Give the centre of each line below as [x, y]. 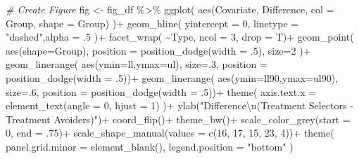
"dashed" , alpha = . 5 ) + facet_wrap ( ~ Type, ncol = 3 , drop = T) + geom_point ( [180, 37]
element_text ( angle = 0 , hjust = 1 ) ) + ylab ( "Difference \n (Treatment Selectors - [179, 105]
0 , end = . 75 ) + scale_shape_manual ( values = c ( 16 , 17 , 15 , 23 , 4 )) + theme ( [170, 133]
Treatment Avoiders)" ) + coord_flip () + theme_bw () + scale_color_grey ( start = [178, 119]
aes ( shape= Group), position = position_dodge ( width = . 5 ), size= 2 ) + [158, 50]
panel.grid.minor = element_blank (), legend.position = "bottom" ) [150, 146]
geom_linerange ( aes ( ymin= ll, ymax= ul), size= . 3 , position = [137, 64]
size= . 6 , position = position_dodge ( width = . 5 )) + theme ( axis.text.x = [161, 91]
